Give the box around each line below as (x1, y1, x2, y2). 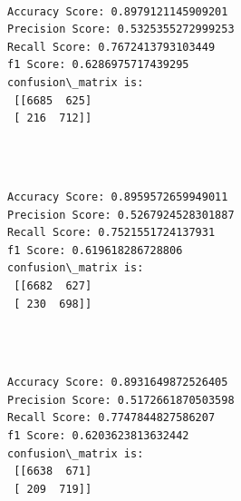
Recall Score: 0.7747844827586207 (7, 411, 216, 425)
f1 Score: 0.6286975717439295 (7, 58, 189, 72)
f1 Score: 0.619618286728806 (7, 243, 183, 257)
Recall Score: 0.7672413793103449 (7, 40, 216, 54)
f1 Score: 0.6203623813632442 (7, 429, 189, 443)
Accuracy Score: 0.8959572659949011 (7, 190, 228, 203)
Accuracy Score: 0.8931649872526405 (7, 376, 228, 389)
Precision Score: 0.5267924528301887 (7, 208, 235, 221)
